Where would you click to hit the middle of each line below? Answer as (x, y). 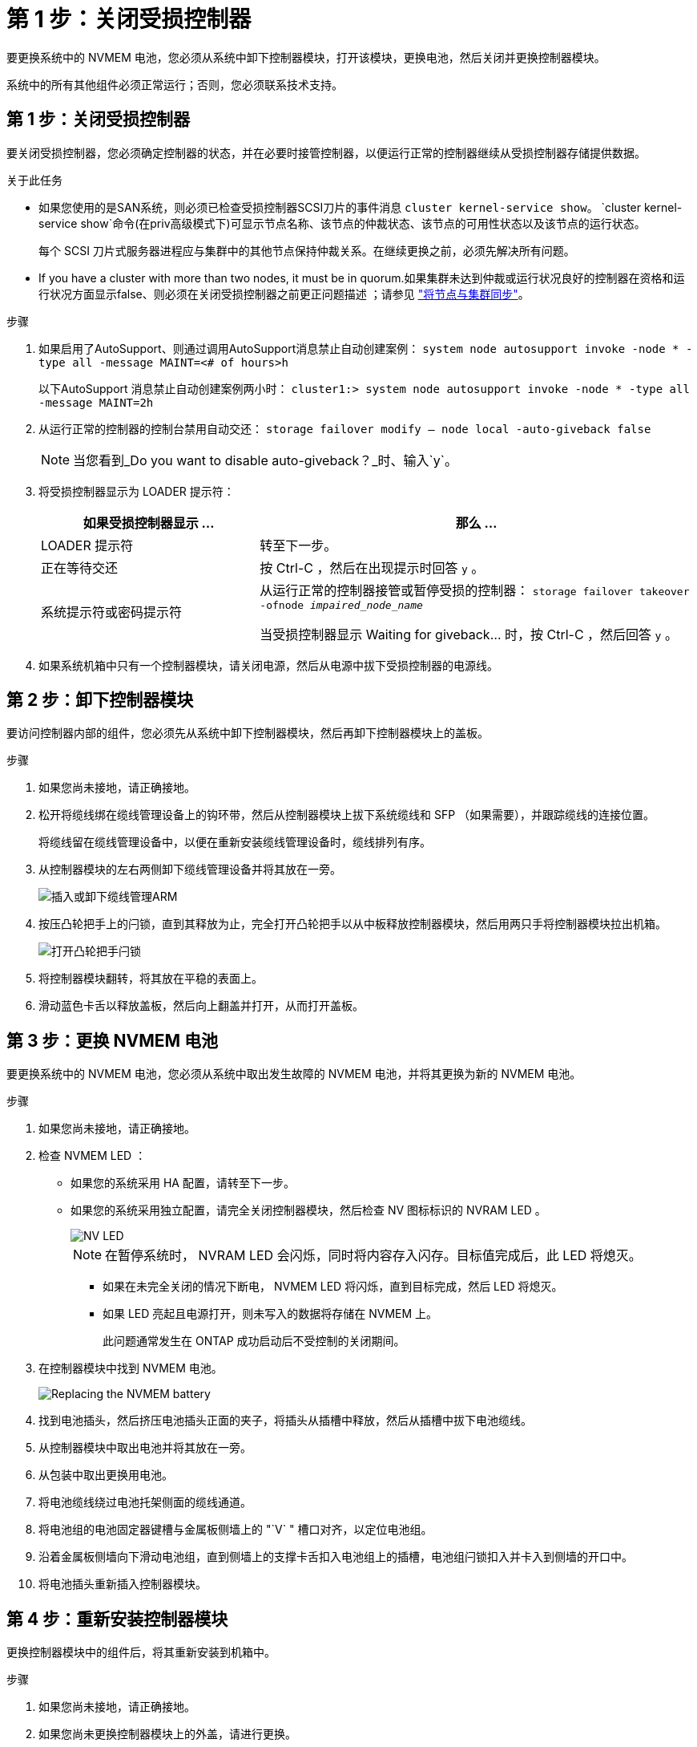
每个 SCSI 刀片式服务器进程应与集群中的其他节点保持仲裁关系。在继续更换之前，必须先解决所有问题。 (307, 250)
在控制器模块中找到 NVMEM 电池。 (131, 1368)
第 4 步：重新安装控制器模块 (117, 1619)
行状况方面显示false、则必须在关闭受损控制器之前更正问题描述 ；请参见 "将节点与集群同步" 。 (284, 294)
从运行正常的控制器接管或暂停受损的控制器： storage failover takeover (475, 590)
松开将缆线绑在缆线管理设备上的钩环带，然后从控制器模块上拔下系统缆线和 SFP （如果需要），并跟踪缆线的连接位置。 (347, 815)
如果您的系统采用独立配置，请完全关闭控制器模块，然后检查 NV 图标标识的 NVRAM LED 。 (308, 1210)
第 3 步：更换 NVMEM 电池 (113, 1040)
